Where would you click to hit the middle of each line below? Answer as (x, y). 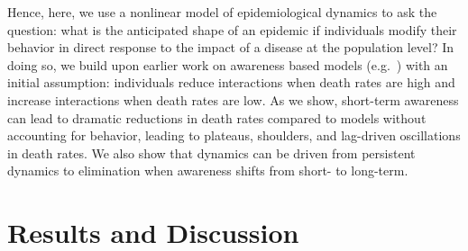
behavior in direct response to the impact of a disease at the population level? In (231, 47)
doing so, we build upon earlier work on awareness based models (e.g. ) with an (228, 64)
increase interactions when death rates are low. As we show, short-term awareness (233, 99)
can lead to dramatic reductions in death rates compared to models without (217, 117)
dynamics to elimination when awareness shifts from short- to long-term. (208, 170)
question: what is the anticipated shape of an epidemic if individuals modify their (232, 29)
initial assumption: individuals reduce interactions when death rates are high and (231, 82)
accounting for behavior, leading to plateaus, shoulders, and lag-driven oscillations (234, 135)
